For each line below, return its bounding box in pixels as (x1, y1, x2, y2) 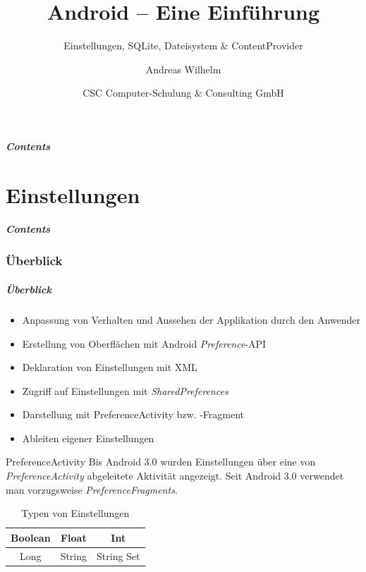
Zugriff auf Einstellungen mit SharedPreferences (22, 383, 228, 398)
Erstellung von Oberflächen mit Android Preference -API (22, 336, 267, 351)
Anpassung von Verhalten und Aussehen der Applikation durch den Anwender (22, 312, 361, 327)
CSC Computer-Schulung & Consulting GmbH (83, 85, 284, 100)
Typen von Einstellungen (21, 506, 130, 521)
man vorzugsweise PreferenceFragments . (6, 482, 178, 497)
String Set (97, 548, 140, 563)
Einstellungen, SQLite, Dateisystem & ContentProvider (63, 38, 303, 53)
